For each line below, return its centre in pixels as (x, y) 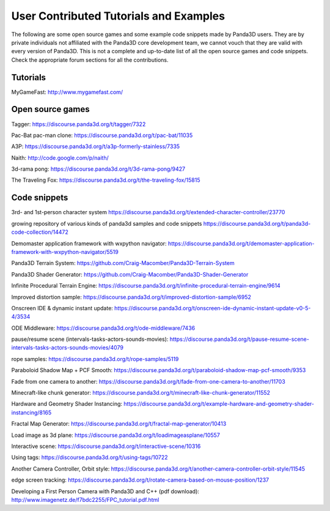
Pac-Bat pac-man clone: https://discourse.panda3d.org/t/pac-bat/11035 (102, 135)
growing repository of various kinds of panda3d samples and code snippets (107, 223)
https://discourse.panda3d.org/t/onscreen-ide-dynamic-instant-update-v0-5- (212, 308)
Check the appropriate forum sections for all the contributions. (90, 60)
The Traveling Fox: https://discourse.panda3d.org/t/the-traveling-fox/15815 (106, 180)
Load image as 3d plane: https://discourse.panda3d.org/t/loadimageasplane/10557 (116, 435)
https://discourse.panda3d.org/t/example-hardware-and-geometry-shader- (219, 404)
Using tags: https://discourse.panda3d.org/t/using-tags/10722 (90, 457)
